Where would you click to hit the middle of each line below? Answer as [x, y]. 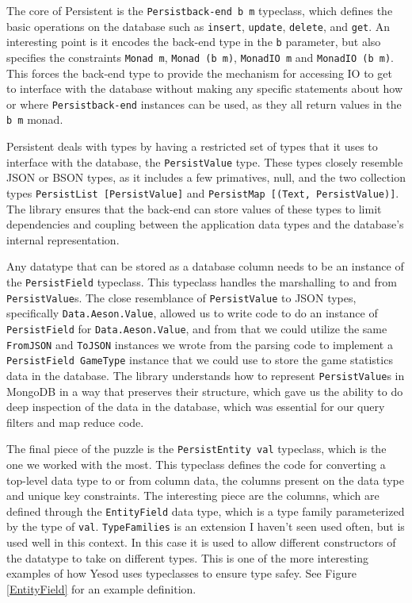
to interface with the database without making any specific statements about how [205, 88]
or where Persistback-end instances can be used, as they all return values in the [204, 104]
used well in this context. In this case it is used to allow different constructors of [201, 542]
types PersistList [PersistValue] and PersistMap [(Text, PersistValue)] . [203, 192]
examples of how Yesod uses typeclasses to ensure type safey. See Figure [181, 573]
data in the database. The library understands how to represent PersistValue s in [206, 375]
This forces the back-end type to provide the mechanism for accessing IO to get [199, 73]
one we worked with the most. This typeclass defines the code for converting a [196, 465]
